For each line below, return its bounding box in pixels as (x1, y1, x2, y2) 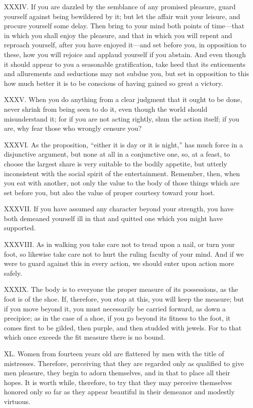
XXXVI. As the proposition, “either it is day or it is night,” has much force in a (4, 139, 243, 149)
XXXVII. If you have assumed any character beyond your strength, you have (4, 204, 234, 214)
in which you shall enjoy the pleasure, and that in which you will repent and (4, 30, 233, 40)
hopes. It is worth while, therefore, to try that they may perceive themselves (4, 377, 232, 387)
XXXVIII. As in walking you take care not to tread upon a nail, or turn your (4, 239, 235, 249)
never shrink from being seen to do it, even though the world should (4, 103, 208, 114)
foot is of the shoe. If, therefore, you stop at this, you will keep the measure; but (4, 294, 244, 304)
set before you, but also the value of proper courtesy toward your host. (4, 187, 215, 197)
